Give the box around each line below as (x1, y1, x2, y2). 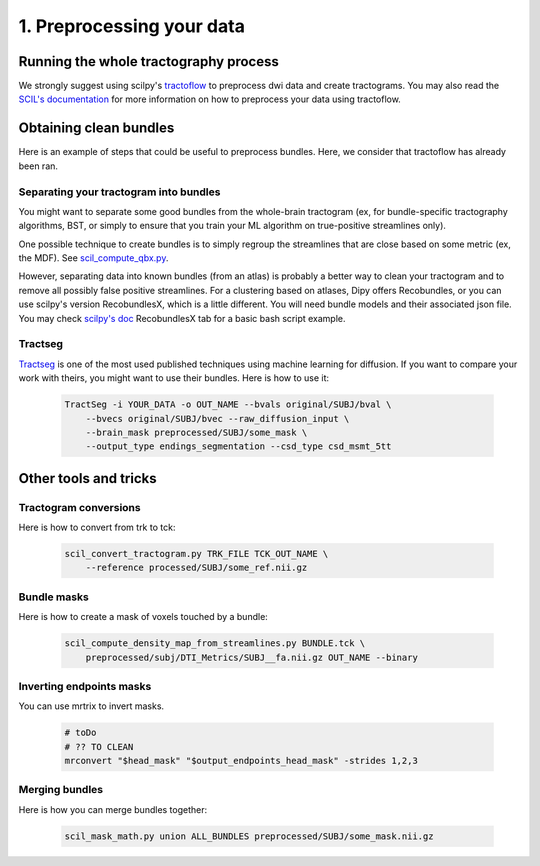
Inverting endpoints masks (18, 679, 152, 693)
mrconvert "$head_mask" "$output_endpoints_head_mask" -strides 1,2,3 (64, 755, 419, 767)
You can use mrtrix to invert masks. (18, 700, 165, 712)
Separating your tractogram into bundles (18, 185, 221, 199)
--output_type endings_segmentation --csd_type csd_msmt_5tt (85, 441, 392, 452)
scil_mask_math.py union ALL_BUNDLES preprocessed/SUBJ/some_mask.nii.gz (64, 830, 434, 842)
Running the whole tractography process (18, 53, 280, 70)
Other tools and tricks (18, 470, 157, 487)
